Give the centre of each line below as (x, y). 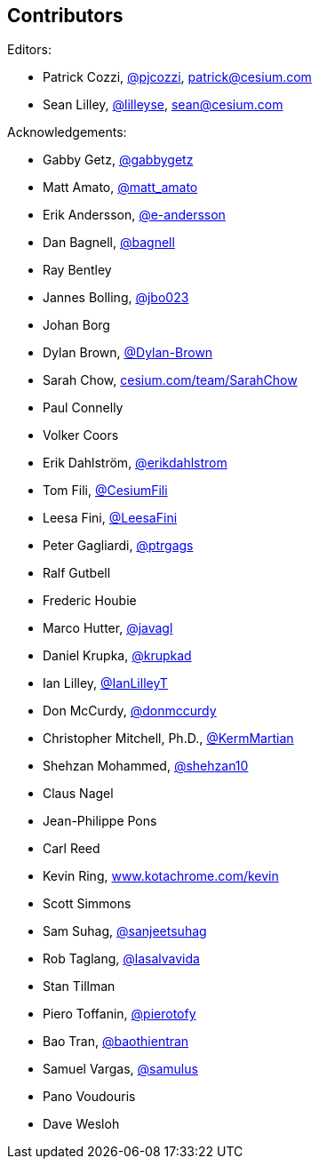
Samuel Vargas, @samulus (120, 1069)
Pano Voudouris (89, 1097)
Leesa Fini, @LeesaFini (110, 518)
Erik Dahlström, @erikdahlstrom (135, 463)
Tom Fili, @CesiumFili (105, 491)
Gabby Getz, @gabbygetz (118, 160)
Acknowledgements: (67, 132)
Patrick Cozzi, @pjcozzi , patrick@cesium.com (177, 77)
